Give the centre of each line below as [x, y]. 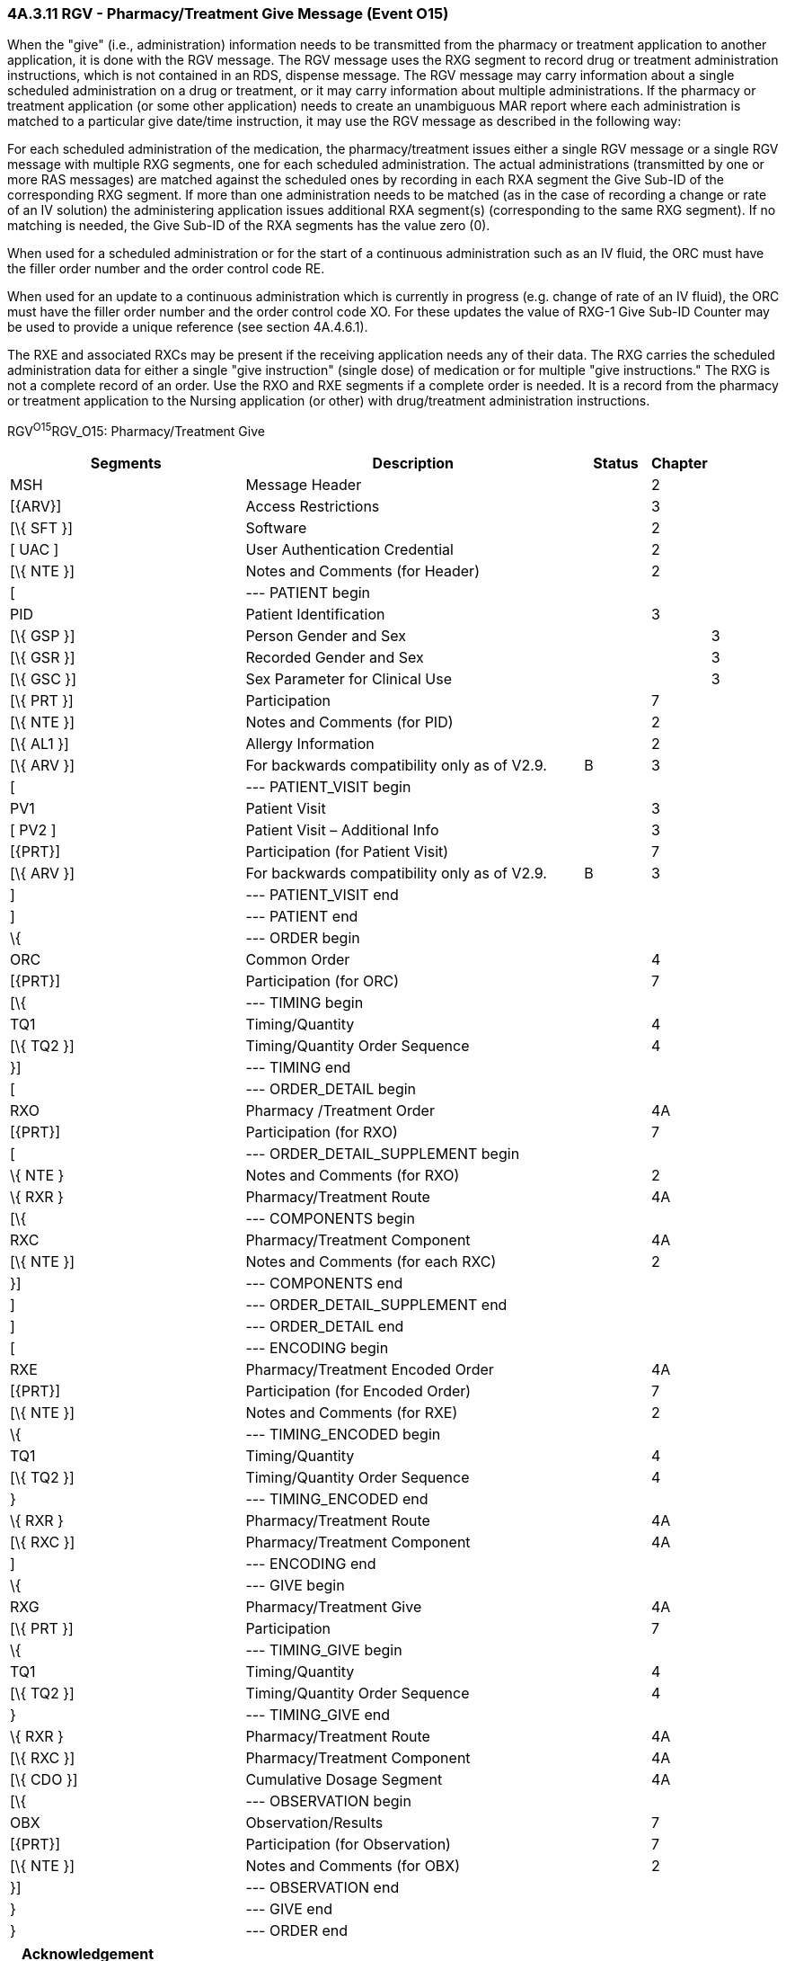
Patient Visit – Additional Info [342, 830]
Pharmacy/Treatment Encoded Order [370, 1370]
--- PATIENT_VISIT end [322, 895]
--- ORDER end [297, 1931]
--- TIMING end [298, 1068]
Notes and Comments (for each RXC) [371, 1262]
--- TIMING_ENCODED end [337, 1499]
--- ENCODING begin [317, 1348]
